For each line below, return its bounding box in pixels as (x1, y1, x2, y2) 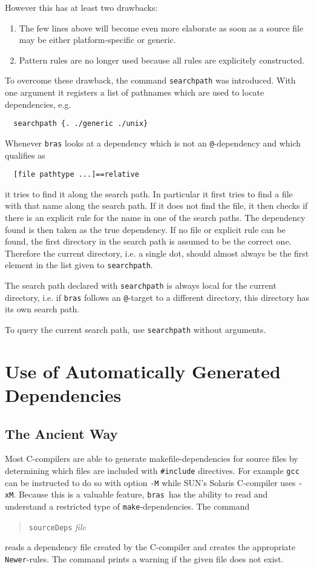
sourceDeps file (28, 520, 86, 533)
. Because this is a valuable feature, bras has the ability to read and (13, 488, 268, 501)
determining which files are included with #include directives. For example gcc (5, 464, 299, 476)
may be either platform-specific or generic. (19, 33, 176, 46)
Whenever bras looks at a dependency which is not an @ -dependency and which (5, 136, 301, 149)
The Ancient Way (5, 424, 118, 442)
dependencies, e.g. (5, 97, 71, 110)
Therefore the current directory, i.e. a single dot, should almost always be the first (5, 246, 309, 259)
